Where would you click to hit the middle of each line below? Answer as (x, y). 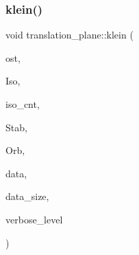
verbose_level (34, 219)
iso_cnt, (23, 104)
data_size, (27, 196)
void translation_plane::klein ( (69, 35)
